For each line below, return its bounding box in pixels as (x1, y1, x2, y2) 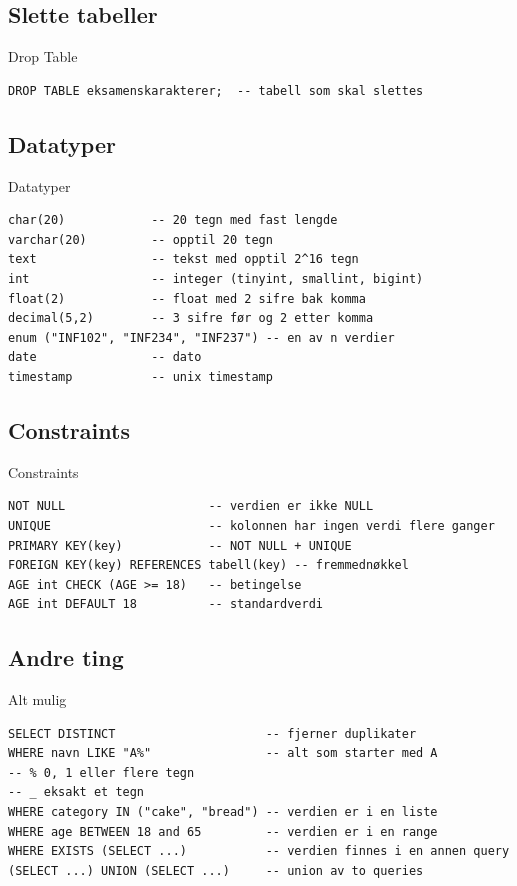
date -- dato (8, 350, 202, 365)
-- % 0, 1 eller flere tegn (8, 765, 195, 780)
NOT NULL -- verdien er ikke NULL (8, 499, 374, 514)
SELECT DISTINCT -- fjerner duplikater (8, 726, 417, 741)
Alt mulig (8, 689, 67, 710)
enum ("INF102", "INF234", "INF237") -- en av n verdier (8, 330, 395, 345)
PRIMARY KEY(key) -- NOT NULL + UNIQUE (8, 538, 352, 553)
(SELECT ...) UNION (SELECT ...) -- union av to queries (8, 863, 424, 878)
